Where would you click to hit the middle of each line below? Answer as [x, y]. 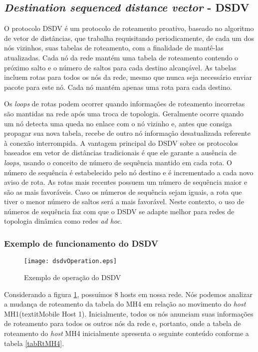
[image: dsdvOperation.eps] [71, 261]
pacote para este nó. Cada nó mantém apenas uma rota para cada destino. [118, 87]
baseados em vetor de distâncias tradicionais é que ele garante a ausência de [120, 153]
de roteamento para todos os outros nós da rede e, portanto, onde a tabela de [123, 323]
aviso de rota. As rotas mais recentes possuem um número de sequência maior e [126, 182]
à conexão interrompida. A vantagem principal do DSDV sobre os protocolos [121, 143]
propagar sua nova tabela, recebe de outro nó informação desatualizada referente [127, 133]
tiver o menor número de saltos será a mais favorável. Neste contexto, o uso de [124, 201]
